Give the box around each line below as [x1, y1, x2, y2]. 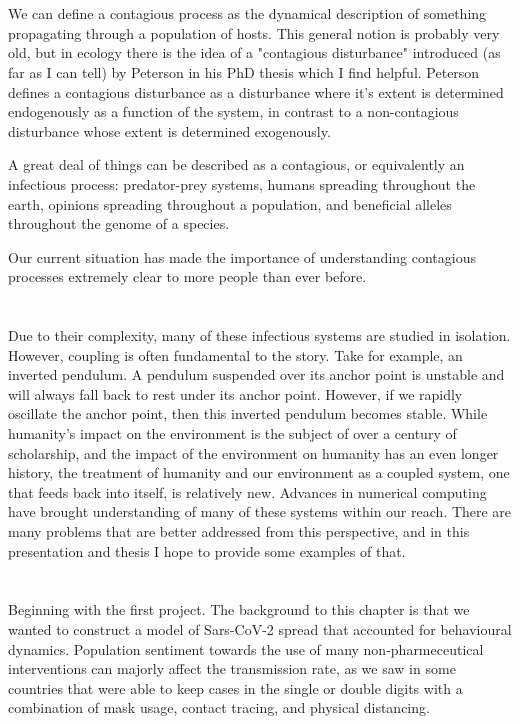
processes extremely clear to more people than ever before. [8, 266, 367, 287]
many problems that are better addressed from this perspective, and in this [8, 521, 470, 542]
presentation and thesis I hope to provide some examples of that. [8, 540, 406, 561]
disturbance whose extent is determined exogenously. [8, 120, 331, 141]
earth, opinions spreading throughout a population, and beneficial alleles [8, 193, 452, 214]
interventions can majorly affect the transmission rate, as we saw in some [8, 658, 456, 679]
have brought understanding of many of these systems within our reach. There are [8, 501, 512, 522]
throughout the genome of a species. [8, 213, 230, 234]
